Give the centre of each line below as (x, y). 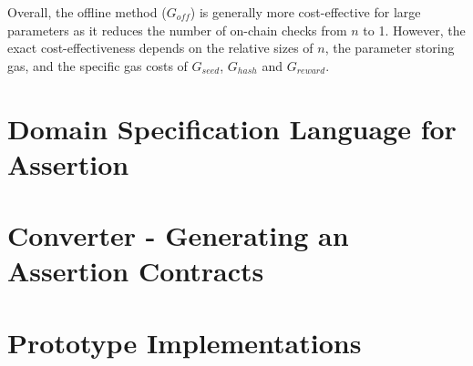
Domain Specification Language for (232, 128)
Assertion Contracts (136, 271)
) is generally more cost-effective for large (305, 12)
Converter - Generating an (178, 235)
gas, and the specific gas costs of (98, 65)
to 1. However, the (414, 30)
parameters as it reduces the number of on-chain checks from (177, 30)
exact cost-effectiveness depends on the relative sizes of (160, 48)
